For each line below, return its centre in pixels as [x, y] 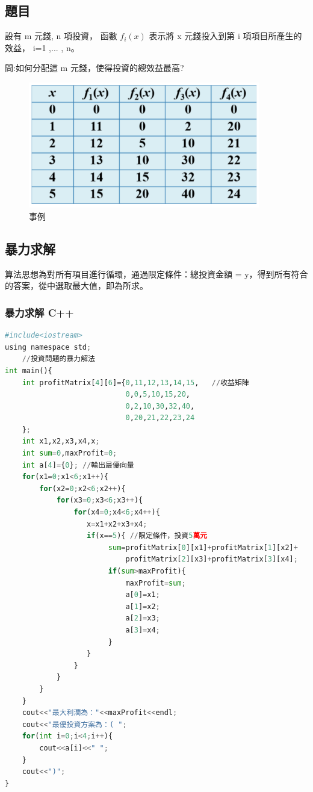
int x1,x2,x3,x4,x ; [61, 441]
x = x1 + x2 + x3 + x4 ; [117, 524]
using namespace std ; [48, 347]
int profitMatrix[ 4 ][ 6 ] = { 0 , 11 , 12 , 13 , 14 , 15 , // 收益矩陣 [135, 382]
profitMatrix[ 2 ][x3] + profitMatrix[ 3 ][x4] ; [212, 559]
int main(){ [29, 370]
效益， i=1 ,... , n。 [42, 47]
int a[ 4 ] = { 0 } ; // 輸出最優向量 [78, 465]
